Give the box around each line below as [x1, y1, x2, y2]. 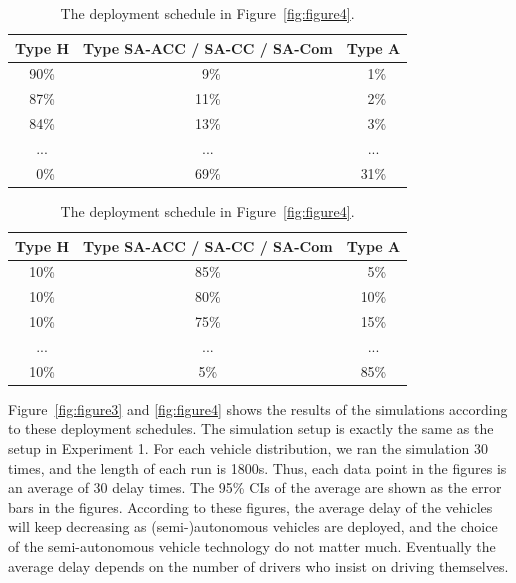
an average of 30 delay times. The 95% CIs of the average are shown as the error [8, 477, 502, 498]
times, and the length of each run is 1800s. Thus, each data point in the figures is [8, 457, 507, 478]
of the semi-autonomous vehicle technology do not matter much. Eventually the [8, 535, 496, 556]
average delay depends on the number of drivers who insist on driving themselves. [8, 555, 509, 576]
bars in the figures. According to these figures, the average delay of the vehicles [8, 496, 493, 517]
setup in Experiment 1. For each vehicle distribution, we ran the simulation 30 [8, 438, 488, 458]
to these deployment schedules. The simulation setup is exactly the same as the [8, 418, 494, 439]
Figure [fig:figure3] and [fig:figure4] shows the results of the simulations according [8, 398, 508, 419]
